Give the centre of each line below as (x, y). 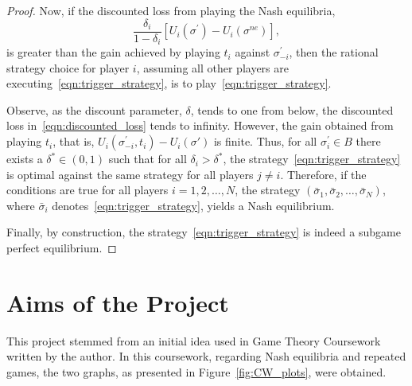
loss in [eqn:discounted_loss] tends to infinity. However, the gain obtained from (200, 125)
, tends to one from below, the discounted (292, 109)
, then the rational (334, 52)
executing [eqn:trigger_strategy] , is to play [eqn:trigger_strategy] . (169, 83)
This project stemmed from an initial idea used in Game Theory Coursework (194, 340)
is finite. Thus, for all (265, 141)
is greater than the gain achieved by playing (113, 52)
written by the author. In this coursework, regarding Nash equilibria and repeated (206, 356)
